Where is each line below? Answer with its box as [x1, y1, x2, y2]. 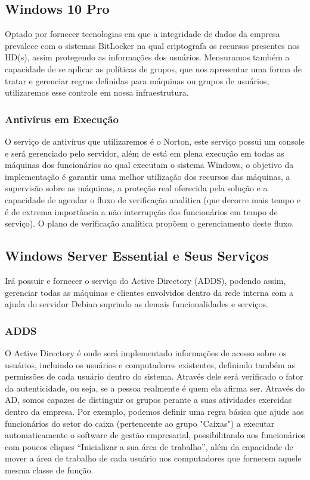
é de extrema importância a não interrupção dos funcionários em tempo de [5, 205, 278, 218]
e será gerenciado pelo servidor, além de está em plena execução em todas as [5, 146, 284, 159]
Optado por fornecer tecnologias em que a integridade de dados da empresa [5, 27, 280, 40]
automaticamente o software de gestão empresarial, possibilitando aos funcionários [5, 429, 305, 441]
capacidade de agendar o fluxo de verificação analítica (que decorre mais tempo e [5, 193, 301, 206]
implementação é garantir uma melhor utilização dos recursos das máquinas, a [5, 170, 290, 182]
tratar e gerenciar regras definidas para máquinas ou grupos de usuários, [5, 74, 269, 87]
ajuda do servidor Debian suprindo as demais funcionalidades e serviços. [5, 298, 268, 310]
